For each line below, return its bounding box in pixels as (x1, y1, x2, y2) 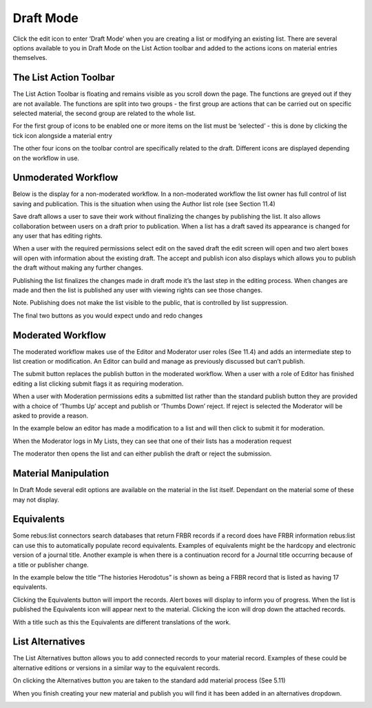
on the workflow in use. (12, 154, 79, 162)
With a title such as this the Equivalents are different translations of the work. (12, 618, 231, 626)
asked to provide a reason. (12, 411, 89, 420)
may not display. (12, 495, 60, 504)
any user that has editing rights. (12, 232, 103, 240)
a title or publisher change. (12, 560, 89, 569)
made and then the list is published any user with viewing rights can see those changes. (12, 286, 263, 294)
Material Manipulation (12, 468, 110, 480)
